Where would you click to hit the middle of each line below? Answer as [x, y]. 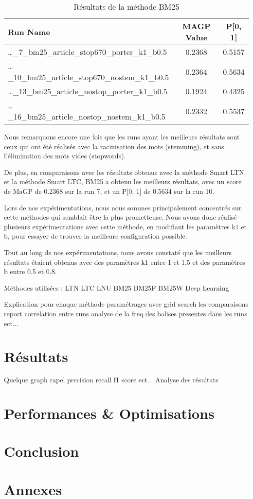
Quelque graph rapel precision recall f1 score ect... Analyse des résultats [111, 380]
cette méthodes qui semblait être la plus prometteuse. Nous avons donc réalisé [120, 217]
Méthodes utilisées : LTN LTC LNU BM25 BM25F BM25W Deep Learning [117, 287]
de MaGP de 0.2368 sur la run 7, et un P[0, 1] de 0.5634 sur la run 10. [109, 191]
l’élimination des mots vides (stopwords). [65, 156]
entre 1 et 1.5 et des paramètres [198, 262]
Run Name [29, 32]
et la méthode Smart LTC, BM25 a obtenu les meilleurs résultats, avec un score [123, 181]
